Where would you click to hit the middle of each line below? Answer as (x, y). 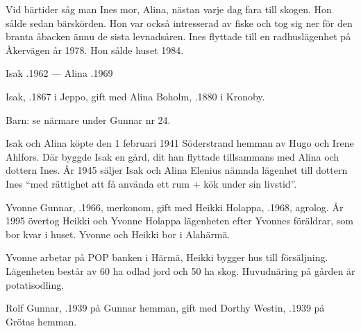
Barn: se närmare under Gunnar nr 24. (88, 119)
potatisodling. (35, 284)
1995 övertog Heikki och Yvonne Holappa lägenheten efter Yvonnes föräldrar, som (179, 221)
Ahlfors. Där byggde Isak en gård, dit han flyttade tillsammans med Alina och (173, 156)
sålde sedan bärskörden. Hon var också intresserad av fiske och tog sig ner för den (179, 23)
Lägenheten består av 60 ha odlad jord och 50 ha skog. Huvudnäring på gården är (180, 270)
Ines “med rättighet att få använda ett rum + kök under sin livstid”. (151, 183)
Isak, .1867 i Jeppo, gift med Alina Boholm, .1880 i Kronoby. (135, 96)
